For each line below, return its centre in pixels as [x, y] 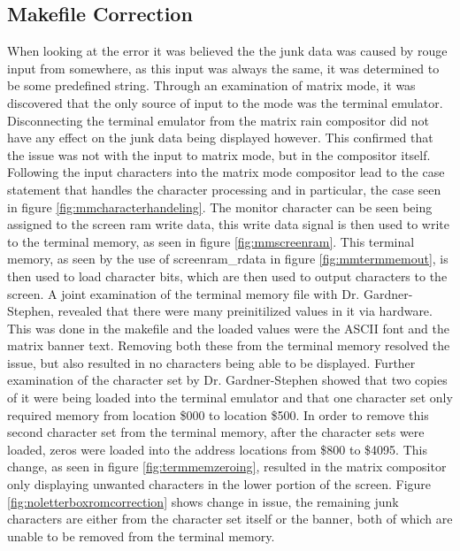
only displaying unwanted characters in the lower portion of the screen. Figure [219, 484]
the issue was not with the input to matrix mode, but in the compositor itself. [219, 154]
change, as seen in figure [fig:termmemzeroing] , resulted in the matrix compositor [227, 467]
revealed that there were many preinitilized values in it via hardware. [245, 311]
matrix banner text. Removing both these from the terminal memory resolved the [229, 345]
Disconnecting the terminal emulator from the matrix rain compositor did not [218, 120]
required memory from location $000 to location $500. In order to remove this [218, 414]
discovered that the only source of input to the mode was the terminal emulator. [225, 102]
